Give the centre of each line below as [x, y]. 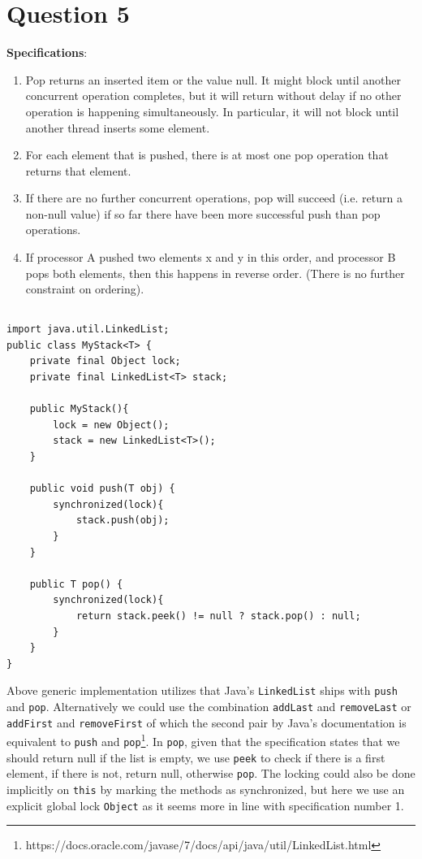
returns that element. [78, 170]
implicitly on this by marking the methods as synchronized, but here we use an [206, 789]
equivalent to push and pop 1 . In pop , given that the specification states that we [203, 740]
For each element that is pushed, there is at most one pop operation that [207, 155]
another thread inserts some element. [118, 127]
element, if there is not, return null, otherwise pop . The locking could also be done [211, 773]
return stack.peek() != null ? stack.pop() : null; [218, 616]
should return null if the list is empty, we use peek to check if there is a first [196, 757]
